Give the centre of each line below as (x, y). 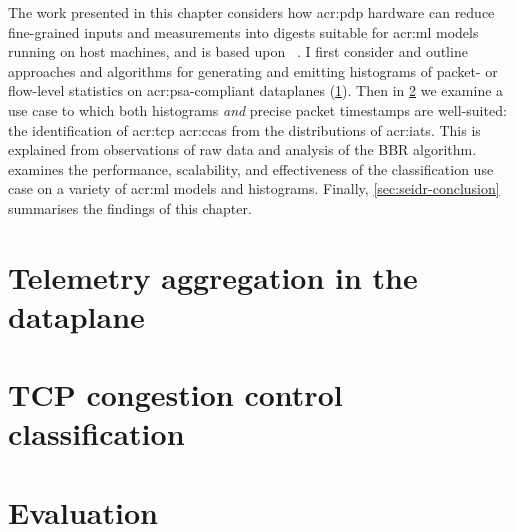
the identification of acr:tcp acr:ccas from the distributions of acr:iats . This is (244, 129)
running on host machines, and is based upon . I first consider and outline (238, 51)
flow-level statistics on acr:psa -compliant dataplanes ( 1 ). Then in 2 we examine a (256, 90)
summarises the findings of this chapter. (130, 207)
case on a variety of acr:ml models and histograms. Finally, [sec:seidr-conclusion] (254, 188)
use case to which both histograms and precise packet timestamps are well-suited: (257, 109)
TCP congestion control (175, 394)
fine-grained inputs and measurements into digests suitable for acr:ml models (243, 31)
